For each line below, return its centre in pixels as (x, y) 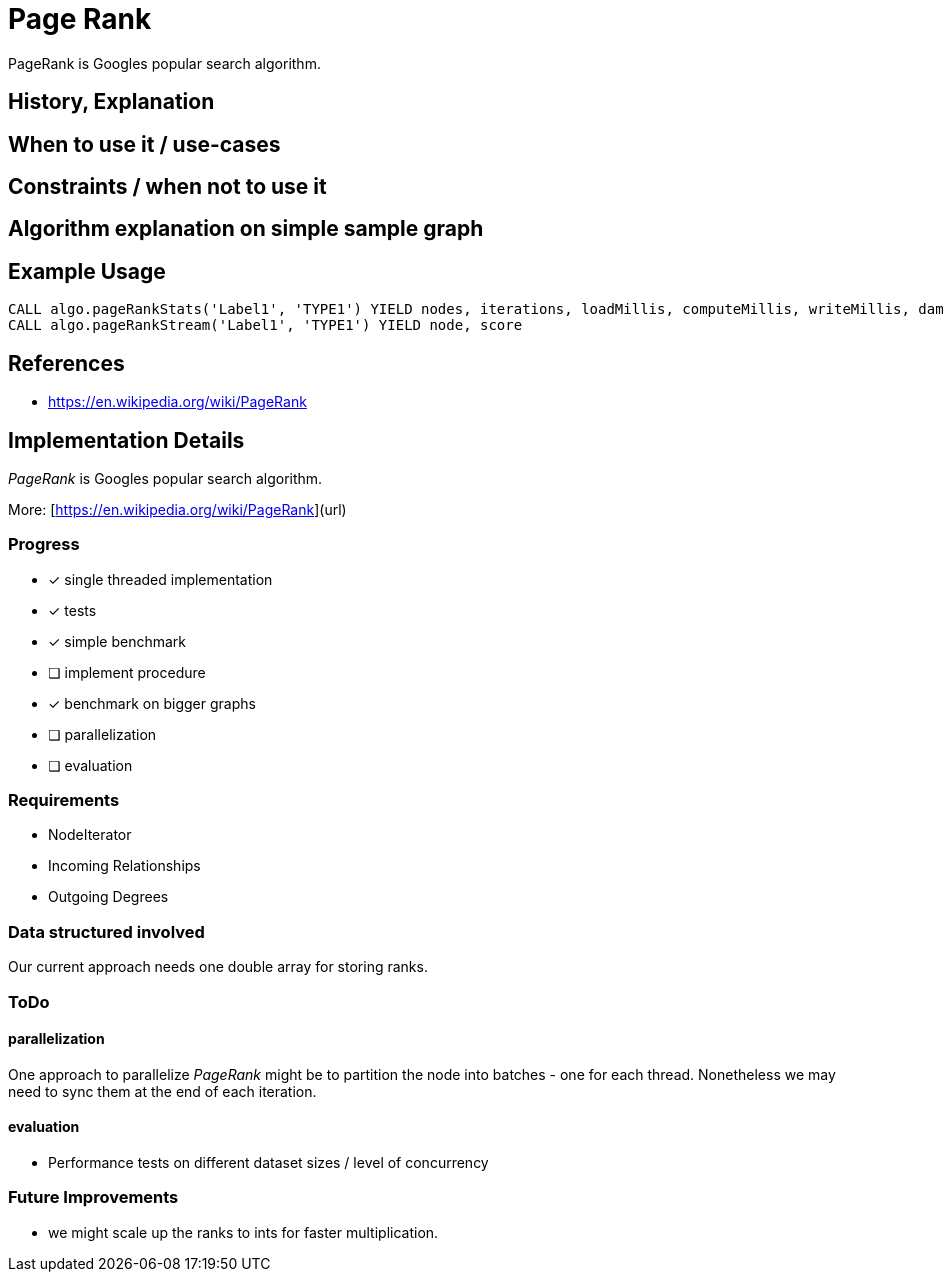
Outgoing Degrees (108, 897)
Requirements (64, 800)
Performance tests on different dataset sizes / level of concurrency (268, 1163)
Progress (44, 544)
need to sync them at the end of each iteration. (162, 1091)
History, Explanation (111, 102)
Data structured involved (106, 931)
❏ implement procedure (127, 672)
